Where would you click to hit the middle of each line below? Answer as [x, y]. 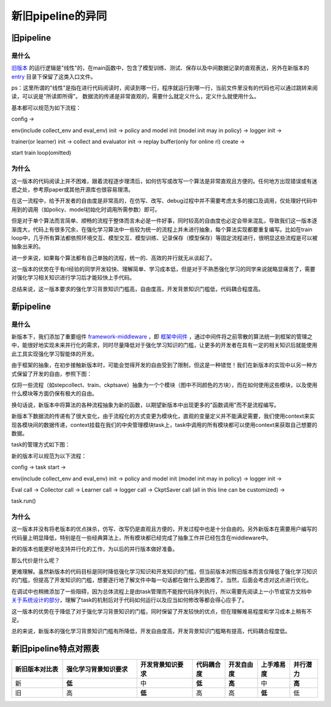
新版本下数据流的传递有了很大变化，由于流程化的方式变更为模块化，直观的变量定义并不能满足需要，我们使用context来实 [163, 416]
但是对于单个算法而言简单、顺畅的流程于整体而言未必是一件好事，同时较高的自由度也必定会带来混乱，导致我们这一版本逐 [164, 221]
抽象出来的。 [28, 246]
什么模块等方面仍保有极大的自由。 [54, 394]
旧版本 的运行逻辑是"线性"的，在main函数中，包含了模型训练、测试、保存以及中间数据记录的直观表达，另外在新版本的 [160, 68]
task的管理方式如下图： [41, 445]
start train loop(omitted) [41, 153]
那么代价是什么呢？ [36, 560]
